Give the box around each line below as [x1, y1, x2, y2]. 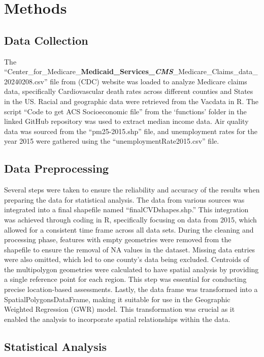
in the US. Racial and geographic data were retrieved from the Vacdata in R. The [4, 95, 259, 106]
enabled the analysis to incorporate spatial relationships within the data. [4, 313, 230, 324]
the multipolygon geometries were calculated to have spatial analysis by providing [4, 264, 259, 274]
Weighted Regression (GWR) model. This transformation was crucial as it [4, 304, 235, 314]
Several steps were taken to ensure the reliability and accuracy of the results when [4, 184, 260, 195]
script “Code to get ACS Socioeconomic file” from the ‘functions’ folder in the [4, 106, 247, 116]
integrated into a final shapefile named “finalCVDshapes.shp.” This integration [4, 204, 249, 215]
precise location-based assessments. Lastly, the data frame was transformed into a [4, 284, 258, 295]
